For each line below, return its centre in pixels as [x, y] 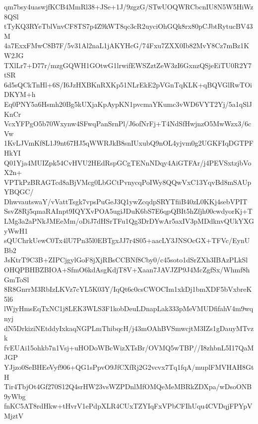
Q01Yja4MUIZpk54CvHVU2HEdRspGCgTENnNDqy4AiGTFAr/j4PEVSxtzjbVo [128, 162]
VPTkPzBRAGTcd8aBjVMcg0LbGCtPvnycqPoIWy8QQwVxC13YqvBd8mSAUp [128, 182]
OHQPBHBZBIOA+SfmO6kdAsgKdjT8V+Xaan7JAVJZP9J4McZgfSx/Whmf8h [127, 270]
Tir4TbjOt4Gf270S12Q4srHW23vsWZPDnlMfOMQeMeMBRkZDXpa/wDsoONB [128, 386]
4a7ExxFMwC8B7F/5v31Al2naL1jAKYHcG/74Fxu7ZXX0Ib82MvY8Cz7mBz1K [127, 45]
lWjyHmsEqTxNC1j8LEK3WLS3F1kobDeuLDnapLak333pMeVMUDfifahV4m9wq [129, 308]
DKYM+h [20, 94]
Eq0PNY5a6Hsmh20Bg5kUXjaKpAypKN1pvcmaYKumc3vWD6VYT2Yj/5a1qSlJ [128, 104]
